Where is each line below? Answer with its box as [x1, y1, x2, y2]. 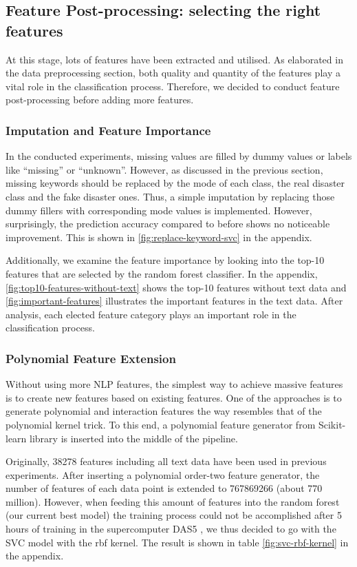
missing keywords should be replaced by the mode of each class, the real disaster [6, 176, 345, 190]
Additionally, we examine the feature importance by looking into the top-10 [6, 253, 325, 267]
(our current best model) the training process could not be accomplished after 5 [6, 508, 342, 522]
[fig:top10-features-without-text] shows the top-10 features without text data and [6, 280, 347, 294]
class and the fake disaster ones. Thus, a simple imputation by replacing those [6, 189, 335, 203]
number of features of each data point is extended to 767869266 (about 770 [6, 481, 323, 495]
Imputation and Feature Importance [6, 121, 211, 138]
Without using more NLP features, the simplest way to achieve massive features [6, 377, 343, 391]
